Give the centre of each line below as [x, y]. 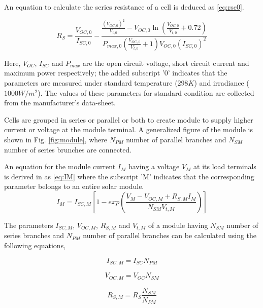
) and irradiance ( [222, 83]
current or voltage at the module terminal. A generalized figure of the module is [128, 129]
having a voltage [154, 166]
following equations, [35, 245]
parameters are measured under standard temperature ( [91, 83]
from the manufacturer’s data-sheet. [60, 103]
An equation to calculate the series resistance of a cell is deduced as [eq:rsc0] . [124, 7]
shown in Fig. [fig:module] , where [56, 139]
